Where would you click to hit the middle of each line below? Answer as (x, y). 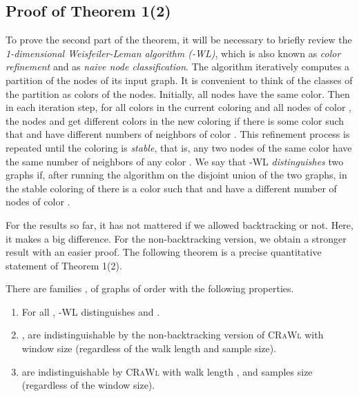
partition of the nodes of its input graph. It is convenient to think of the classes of (179, 80)
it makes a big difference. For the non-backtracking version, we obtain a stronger (176, 238)
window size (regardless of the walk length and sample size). (149, 348)
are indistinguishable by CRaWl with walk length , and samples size (167, 371)
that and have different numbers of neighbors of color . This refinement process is (178, 134)
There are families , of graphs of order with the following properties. (150, 288)
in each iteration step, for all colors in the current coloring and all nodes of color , (179, 107)
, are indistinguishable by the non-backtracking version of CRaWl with (173, 335)
